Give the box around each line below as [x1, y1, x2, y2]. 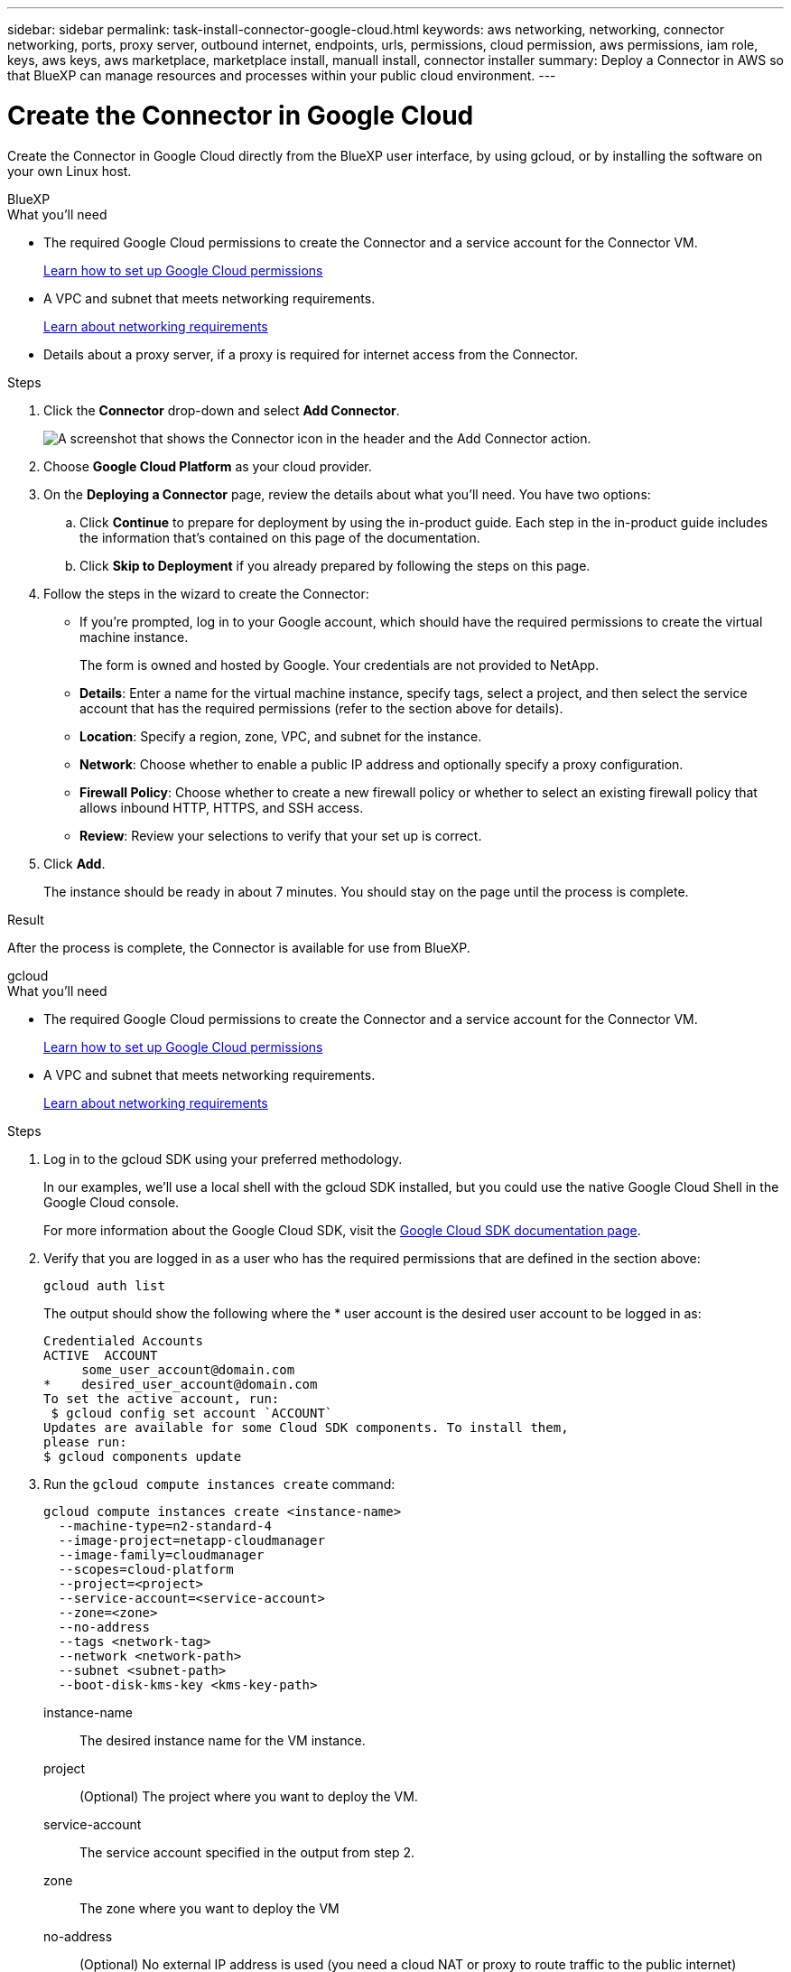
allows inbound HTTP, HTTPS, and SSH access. [79, 799, 364, 815]
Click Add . [43, 855, 106, 871]
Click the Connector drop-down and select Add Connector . [43, 402, 400, 418]
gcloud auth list [43, 1278, 165, 1293]
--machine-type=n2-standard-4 [58, 1518, 272, 1533]
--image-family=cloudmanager [58, 1547, 265, 1562]
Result [7, 911, 44, 927]
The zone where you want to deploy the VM [79, 1900, 340, 1916]
